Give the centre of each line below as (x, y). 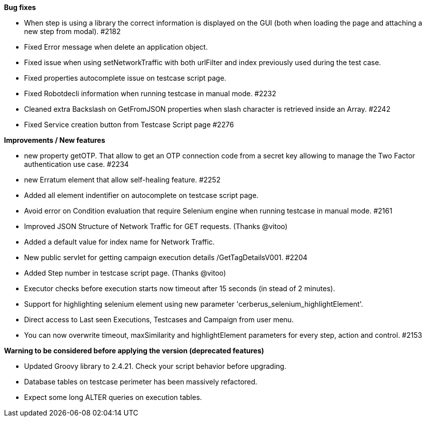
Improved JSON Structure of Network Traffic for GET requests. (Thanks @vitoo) (156, 226)
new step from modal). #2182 (72, 31)
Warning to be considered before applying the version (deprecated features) (134, 351)
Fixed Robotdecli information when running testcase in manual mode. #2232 (150, 93)
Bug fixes (20, 7)
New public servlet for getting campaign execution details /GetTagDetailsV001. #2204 (166, 257)
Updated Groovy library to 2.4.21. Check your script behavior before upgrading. (155, 366)
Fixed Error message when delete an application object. (116, 47)
